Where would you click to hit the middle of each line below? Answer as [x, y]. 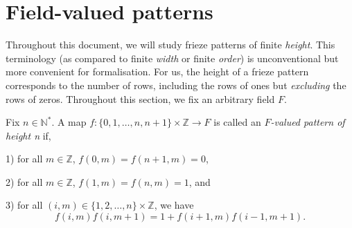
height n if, [28, 135]
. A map [69, 122]
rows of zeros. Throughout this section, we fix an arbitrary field [140, 98]
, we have [174, 205]
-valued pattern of [308, 122]
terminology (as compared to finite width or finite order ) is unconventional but [172, 58]
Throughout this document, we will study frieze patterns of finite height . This [170, 45]
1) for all [24, 159]
